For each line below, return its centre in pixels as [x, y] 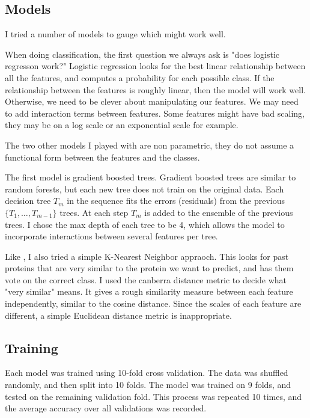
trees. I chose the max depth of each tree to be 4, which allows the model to [145, 224]
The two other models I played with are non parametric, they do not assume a [150, 145]
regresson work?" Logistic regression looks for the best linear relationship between [155, 66]
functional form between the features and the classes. [102, 157]
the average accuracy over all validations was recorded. [106, 408]
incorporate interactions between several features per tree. [111, 236]
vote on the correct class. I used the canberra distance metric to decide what [146, 279]
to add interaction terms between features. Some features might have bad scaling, [155, 113]
